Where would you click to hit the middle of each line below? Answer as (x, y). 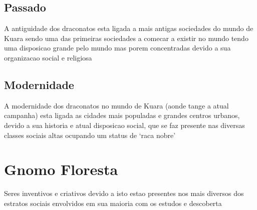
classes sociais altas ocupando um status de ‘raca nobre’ (90, 135)
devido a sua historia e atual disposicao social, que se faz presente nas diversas (124, 125)
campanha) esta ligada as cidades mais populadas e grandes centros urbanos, (122, 115)
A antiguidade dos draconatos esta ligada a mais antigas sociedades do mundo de (129, 28)
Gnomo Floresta (61, 169)
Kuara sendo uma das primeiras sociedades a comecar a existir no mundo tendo (126, 38)
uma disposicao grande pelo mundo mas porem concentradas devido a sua (117, 48)
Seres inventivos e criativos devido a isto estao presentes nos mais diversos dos (124, 193)
